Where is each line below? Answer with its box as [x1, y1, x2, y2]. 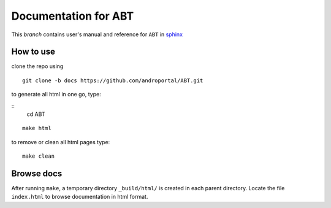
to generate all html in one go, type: [11, 91, 101, 98]
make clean [22, 153, 55, 160]
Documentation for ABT [11, 9, 134, 23]
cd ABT [26, 110, 45, 118]
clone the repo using [11, 63, 64, 70]
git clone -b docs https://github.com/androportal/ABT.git [22, 77, 204, 84]
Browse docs [11, 169, 63, 179]
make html [22, 125, 51, 132]
